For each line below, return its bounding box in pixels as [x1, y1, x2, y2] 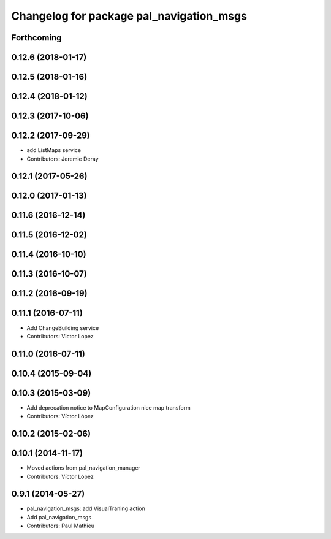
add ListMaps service [26, 147, 82, 154]
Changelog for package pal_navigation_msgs [11, 9, 248, 23]
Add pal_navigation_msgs [26, 513, 92, 521]
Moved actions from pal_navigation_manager [26, 464, 140, 472]
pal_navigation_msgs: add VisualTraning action [26, 505, 145, 512]
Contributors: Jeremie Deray [26, 155, 99, 162]
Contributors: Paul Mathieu [26, 522, 95, 530]
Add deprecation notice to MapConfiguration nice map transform [26, 403, 191, 411]
